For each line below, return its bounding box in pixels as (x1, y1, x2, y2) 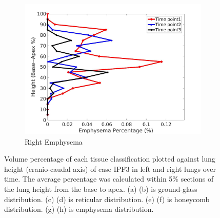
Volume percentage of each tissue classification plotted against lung (4, 153, 215, 164)
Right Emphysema (25, 136, 83, 147)
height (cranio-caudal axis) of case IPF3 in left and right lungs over (4, 163, 216, 174)
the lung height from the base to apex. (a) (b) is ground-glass (4, 183, 197, 194)
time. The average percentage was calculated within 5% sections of (4, 173, 214, 184)
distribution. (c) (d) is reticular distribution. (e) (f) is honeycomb (4, 193, 210, 204)
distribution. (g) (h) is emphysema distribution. (4, 204, 154, 214)
